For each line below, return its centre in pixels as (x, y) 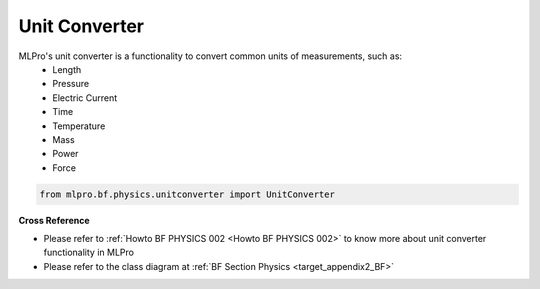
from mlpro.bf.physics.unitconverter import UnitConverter (187, 194)
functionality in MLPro (89, 252)
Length (67, 69)
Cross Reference (54, 220)
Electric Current (85, 97)
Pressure (71, 84)
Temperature (79, 126)
